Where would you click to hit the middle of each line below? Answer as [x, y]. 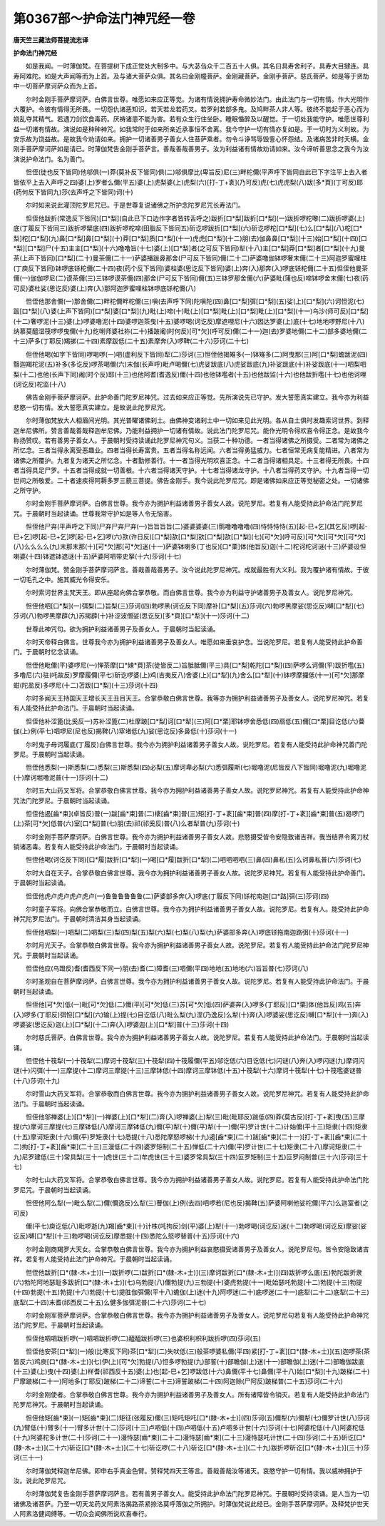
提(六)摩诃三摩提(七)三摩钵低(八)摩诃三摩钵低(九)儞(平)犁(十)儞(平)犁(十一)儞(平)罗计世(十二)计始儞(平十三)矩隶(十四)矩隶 [190, 1126]
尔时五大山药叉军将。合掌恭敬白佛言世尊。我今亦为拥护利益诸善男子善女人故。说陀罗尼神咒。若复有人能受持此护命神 [197, 790]
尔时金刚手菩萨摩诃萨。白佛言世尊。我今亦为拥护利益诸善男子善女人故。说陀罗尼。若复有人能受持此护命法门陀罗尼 [194, 504]
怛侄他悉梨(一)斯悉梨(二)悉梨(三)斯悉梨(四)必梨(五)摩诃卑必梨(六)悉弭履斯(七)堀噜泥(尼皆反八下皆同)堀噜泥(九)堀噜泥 [196, 768]
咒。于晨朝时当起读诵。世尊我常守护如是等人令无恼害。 [94, 513]
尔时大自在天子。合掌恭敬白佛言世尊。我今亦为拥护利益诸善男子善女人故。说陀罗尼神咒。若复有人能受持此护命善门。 [197, 873]
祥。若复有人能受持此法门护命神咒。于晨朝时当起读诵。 [94, 1259]
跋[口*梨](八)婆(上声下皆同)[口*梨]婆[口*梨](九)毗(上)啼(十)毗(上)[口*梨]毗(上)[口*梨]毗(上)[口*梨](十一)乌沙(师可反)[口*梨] [191, 311]
